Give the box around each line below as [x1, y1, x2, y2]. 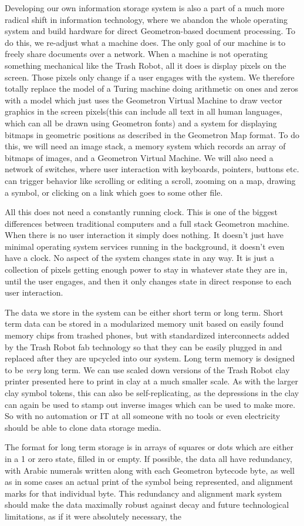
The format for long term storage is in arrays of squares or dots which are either [5, 441, 293, 453]
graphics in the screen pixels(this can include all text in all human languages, [5, 105, 282, 118]
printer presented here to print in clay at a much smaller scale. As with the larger [5, 375, 298, 387]
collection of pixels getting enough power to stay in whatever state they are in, [5, 263, 288, 276]
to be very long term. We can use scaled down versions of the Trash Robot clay [5, 363, 290, 376]
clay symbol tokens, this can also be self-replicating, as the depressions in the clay [5, 387, 299, 398]
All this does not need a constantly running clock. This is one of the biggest [5, 206, 278, 218]
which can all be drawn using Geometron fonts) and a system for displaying [5, 116, 277, 129]
